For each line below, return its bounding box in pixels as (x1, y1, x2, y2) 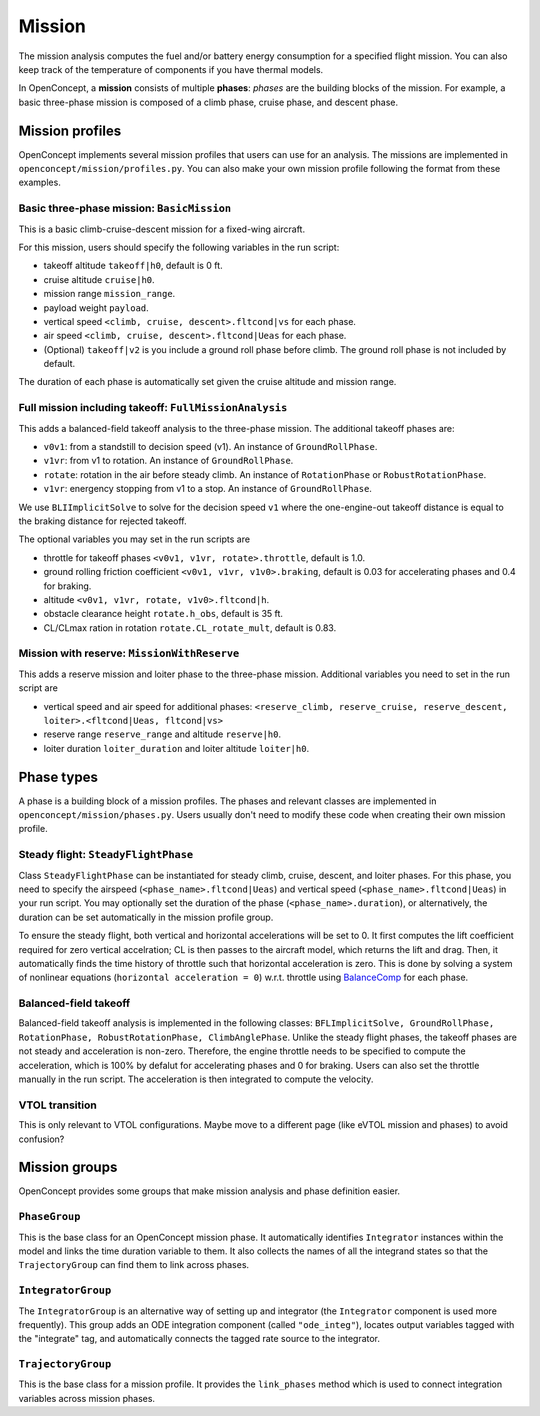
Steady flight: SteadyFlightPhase (18, 848, 194, 862)
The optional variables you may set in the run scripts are (18, 533, 250, 545)
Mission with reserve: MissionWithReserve (18, 646, 240, 660)
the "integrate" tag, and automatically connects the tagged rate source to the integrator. (18, 1333, 380, 1345)
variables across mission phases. (18, 1392, 155, 1404)
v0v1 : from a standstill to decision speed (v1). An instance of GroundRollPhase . (43, 440, 378, 452)
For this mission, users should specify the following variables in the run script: (18, 241, 340, 253)
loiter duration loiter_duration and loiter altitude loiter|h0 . (43, 742, 310, 754)
